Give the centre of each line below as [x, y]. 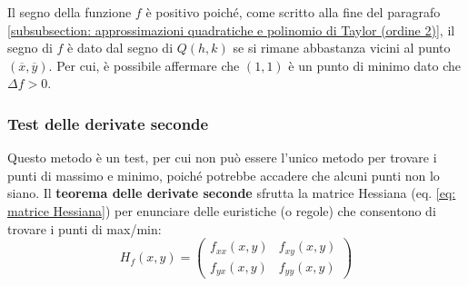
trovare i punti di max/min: [85, 228]
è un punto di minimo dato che [375, 65]
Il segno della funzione [70, 12]
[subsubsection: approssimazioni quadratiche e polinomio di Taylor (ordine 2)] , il [231, 30]
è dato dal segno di [120, 48]
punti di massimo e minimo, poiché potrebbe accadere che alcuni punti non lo [224, 175]
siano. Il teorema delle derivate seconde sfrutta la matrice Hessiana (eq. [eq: [232, 193]
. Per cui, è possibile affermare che [144, 65]
